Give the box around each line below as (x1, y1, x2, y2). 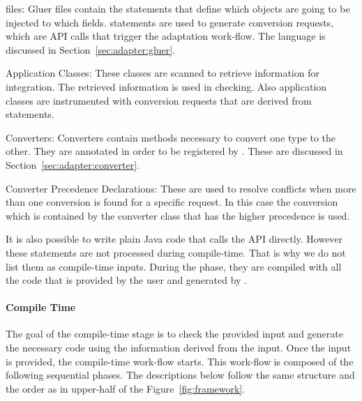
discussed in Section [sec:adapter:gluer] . (6, 42, 176, 56)
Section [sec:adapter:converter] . (6, 157, 139, 172)
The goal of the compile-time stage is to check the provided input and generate (6, 326, 343, 341)
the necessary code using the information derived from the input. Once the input (6, 340, 352, 355)
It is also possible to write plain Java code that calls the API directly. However (6, 232, 343, 246)
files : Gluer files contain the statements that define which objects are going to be (6, 1, 350, 15)
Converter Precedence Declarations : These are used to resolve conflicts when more (6, 181, 356, 195)
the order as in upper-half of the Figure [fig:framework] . (6, 381, 246, 395)
